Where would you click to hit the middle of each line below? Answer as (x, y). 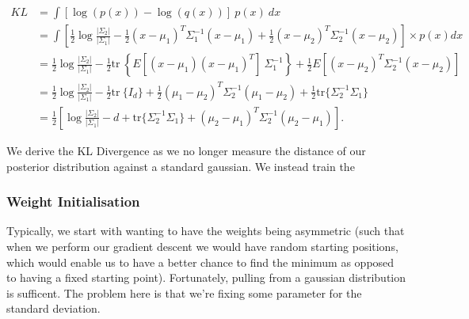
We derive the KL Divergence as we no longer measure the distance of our (186, 150)
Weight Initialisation (73, 201)
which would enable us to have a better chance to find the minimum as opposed (200, 262)
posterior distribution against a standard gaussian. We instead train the (181, 166)
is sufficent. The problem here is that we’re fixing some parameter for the (184, 292)
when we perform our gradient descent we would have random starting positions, (202, 246)
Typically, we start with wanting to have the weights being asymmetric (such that (206, 231)
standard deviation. (53, 308)
